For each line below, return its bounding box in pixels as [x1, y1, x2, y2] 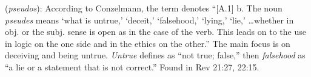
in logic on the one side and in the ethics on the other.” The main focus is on [5, 37, 290, 49]
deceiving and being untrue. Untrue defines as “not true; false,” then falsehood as [5, 49, 306, 61]
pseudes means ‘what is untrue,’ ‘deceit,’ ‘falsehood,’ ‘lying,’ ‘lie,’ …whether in [5, 13, 294, 26]
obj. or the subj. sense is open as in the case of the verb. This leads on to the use [5, 25, 306, 38]
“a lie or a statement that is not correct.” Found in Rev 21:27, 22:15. [5, 60, 259, 73]
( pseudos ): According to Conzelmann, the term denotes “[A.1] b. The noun [5, 2, 283, 14]
